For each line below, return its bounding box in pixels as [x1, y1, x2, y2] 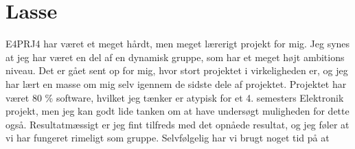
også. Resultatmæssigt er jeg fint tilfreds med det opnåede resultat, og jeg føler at [5, 117, 350, 131]
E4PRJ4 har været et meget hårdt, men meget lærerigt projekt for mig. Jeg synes [5, 36, 350, 51]
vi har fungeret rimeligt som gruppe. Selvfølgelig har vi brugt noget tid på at [5, 130, 330, 145]
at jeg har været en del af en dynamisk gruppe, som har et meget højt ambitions [5, 49, 345, 64]
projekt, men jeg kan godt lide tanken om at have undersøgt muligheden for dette [5, 104, 350, 118]
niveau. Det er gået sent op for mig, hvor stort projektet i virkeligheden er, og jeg [5, 63, 348, 78]
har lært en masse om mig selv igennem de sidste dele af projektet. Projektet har [5, 76, 347, 91]
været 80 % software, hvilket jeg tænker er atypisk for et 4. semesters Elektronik [5, 90, 344, 104]
